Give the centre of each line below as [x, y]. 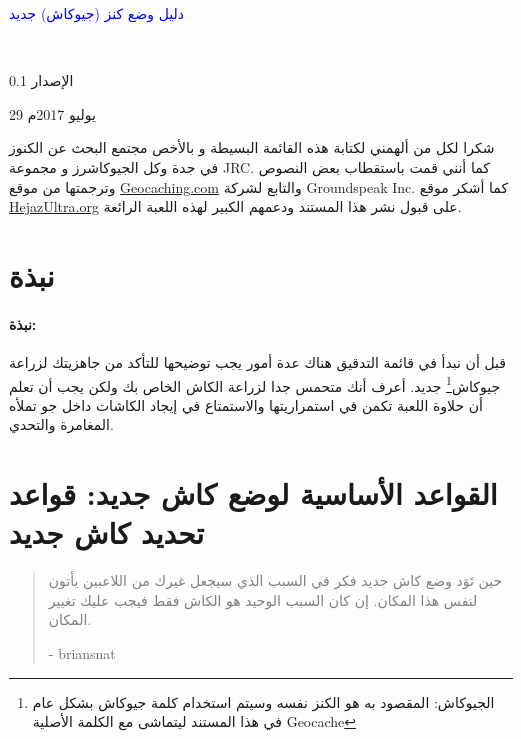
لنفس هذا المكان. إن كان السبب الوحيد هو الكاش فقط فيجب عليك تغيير [263, 599]
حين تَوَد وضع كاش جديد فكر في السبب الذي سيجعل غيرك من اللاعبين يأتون [275, 580]
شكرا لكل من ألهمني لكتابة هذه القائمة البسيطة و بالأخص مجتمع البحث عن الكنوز [252, 147]
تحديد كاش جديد [107, 532]
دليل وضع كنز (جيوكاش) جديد [96, 13]
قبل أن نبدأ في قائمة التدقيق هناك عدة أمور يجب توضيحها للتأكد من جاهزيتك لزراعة [257, 361]
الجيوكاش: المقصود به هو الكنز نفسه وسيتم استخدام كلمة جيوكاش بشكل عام [263, 701]
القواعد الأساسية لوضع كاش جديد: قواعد [253, 493]
